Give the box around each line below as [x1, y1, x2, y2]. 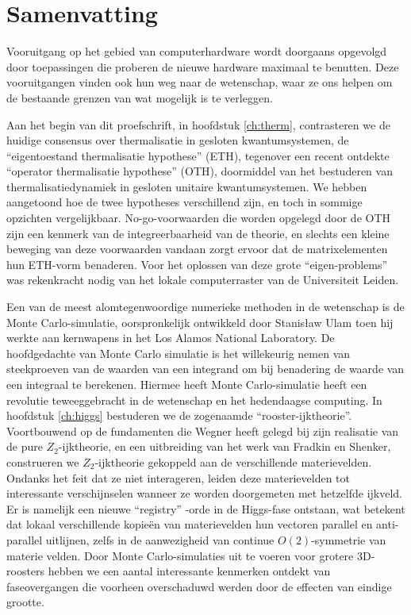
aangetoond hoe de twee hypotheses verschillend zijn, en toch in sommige [6, 194, 363, 210]
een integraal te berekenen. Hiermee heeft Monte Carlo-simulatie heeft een [6, 376, 367, 392]
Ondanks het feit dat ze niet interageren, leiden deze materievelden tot [6, 469, 351, 486]
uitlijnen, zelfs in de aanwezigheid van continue [45, 531, 275, 548]
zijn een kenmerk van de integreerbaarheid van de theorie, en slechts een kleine [6, 225, 390, 241]
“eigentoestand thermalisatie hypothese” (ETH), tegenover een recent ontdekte [6, 147, 390, 163]
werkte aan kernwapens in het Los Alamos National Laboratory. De [6, 329, 335, 346]
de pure [6, 438, 43, 455]
